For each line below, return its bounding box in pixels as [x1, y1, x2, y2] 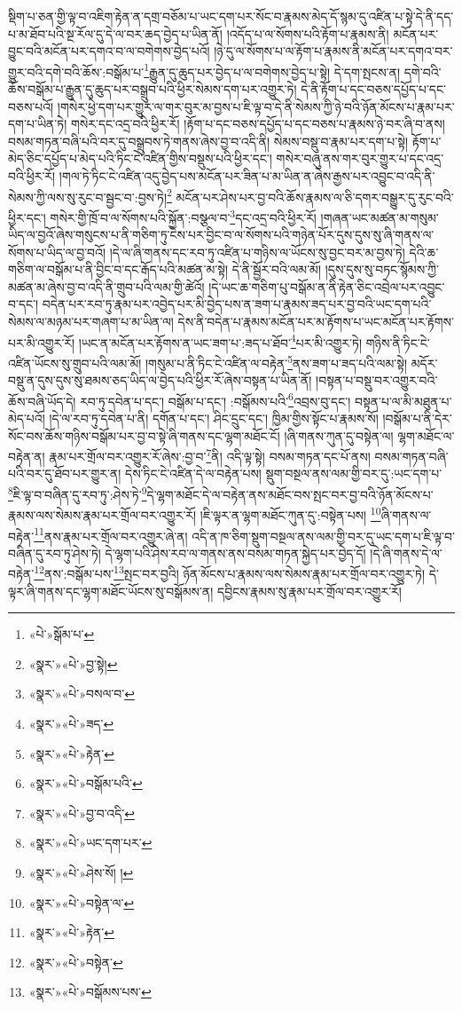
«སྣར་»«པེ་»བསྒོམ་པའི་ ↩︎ [28, 774, 143, 793]
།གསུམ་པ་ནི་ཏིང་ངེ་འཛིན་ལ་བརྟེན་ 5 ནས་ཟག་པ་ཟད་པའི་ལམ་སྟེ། [145, 351, 408, 372]
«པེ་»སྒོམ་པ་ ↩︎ [28, 625, 95, 643]
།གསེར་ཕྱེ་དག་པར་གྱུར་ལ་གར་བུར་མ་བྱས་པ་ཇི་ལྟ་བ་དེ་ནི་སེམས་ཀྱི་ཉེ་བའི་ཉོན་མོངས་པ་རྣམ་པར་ [57, 97, 455, 115]
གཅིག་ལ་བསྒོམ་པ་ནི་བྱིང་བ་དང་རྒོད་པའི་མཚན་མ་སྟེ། [8, 260, 229, 279]
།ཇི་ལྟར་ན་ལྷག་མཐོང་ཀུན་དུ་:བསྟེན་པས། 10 [200, 503, 381, 524]
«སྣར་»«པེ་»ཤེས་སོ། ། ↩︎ [28, 863, 134, 881]
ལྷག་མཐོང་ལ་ [397, 426, 455, 445]
